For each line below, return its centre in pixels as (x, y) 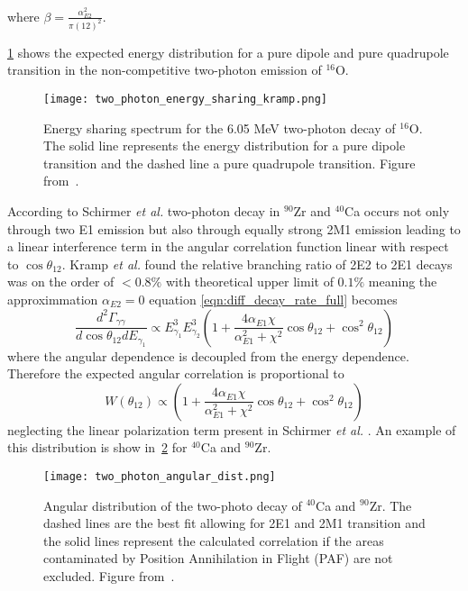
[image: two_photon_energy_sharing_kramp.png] (185, 99)
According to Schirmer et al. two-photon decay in (144, 210)
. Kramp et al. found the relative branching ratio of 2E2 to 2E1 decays (257, 264)
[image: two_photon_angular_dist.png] (160, 476)
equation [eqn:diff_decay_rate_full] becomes (273, 299)
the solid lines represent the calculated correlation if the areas (214, 540)
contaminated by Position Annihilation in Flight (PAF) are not (218, 558)
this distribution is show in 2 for (97, 447)
